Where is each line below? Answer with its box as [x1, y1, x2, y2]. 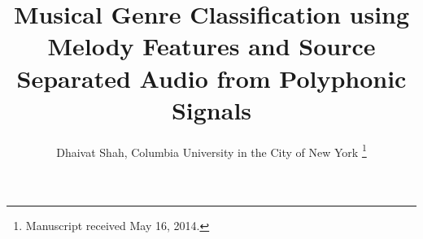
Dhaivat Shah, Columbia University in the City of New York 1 [56, 141, 367, 160]
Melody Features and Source [47, 29, 376, 63]
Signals [171, 93, 252, 126]
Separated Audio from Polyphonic [16, 61, 407, 94]
